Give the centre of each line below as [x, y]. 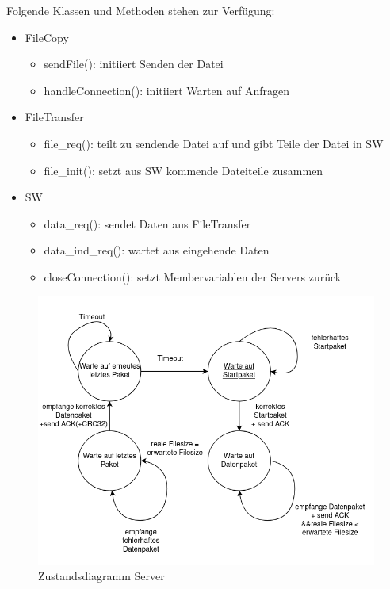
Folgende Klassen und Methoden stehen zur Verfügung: [141, 10]
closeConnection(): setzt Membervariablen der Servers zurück [193, 276]
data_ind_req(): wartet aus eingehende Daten [157, 250]
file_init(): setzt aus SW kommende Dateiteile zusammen [184, 170]
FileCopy [47, 37]
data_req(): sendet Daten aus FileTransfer [147, 223]
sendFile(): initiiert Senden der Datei [134, 64]
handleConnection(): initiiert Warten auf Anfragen [166, 90]
